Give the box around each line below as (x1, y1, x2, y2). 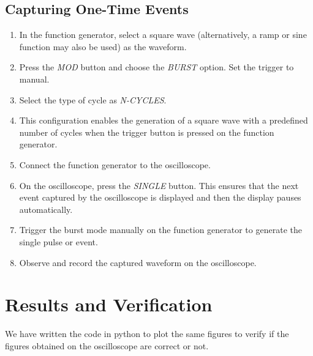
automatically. (19, 202, 73, 215)
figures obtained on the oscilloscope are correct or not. (5, 339, 209, 352)
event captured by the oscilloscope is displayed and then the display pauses (19, 191, 301, 204)
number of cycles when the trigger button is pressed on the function (19, 125, 274, 138)
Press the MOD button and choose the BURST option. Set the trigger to (19, 61, 294, 73)
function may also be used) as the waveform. (19, 40, 187, 53)
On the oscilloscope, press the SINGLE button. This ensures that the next (19, 179, 299, 191)
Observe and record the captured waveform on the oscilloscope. (19, 256, 257, 269)
